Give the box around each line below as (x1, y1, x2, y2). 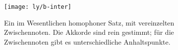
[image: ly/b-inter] (4, 3, 72, 10)
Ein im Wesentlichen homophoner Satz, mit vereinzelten (4, 17, 175, 27)
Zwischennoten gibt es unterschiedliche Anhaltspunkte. (4, 36, 171, 47)
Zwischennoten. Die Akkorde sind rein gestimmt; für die (4, 27, 174, 37)
